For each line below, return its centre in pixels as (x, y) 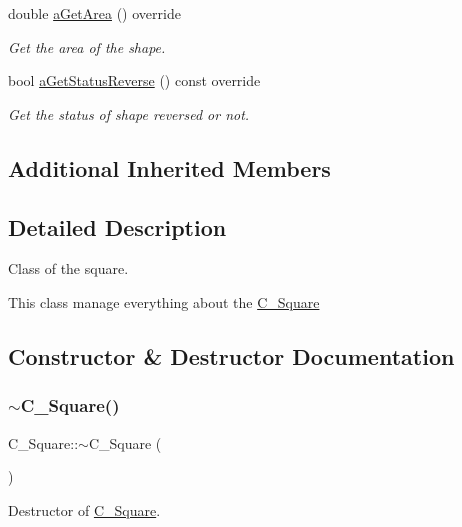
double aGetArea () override (94, 13)
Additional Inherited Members (169, 167)
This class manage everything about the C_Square (164, 301)
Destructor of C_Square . (84, 509)
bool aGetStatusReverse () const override (134, 80)
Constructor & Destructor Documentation (231, 355)
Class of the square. (68, 268)
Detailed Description (117, 226)
